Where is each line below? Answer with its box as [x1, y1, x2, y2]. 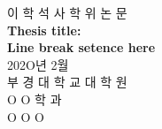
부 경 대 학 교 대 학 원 [7, 72, 127, 91]
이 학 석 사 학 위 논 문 [7, 4, 127, 21]
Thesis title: [7, 20, 81, 39]
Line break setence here [7, 38, 156, 57]
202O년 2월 [7, 55, 69, 73]
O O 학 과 [7, 89, 62, 108]
